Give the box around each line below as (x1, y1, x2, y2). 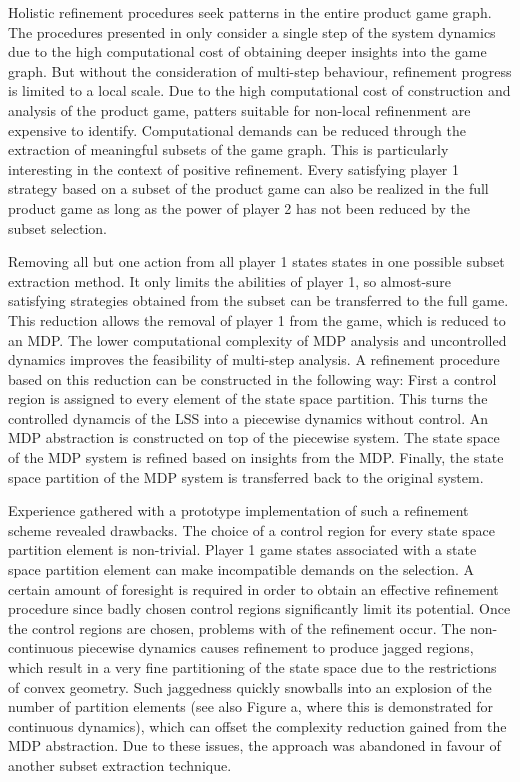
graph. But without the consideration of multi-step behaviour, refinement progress (8, 60, 512, 81)
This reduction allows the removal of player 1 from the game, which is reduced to (8, 309, 506, 330)
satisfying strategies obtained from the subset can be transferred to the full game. (8, 290, 509, 311)
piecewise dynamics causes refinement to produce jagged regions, (78, 637, 474, 658)
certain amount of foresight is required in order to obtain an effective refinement (8, 578, 499, 599)
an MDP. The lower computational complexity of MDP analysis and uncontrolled (8, 329, 507, 350)
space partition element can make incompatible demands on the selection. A (8, 559, 475, 580)
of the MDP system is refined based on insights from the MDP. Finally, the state (8, 447, 504, 468)
